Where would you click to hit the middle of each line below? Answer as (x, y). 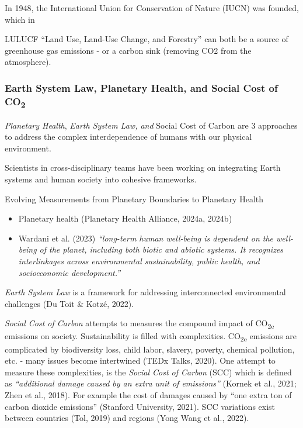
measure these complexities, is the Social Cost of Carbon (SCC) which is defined (148, 372)
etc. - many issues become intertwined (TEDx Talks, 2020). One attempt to (140, 360)
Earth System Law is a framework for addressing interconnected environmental (145, 292)
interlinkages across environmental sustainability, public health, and (139, 260)
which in (20, 19)
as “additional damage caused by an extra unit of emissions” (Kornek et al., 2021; (151, 383)
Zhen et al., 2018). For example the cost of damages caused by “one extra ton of (148, 394)
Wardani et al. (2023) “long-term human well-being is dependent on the (146, 238)
